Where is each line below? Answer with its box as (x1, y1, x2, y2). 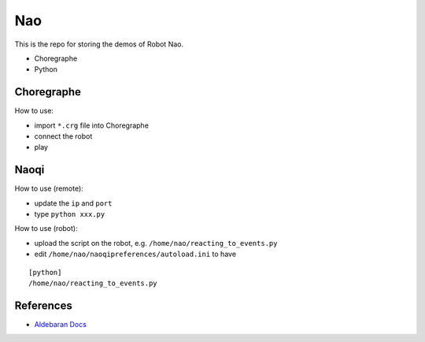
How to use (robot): (14, 224, 78, 233)
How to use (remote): (14, 184, 84, 193)
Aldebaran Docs (34, 319, 87, 329)
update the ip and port (34, 198, 113, 208)
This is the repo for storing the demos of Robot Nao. (14, 39, 184, 49)
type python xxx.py (34, 210, 105, 219)
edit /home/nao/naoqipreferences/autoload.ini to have (34, 249, 236, 259)
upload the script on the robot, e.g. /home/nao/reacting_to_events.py (34, 238, 278, 247)
